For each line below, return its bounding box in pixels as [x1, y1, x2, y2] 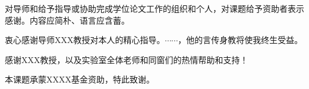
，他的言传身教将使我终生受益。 [178, 34, 303, 46]
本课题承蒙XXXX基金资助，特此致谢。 [5, 73, 154, 85]
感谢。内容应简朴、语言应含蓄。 [5, 14, 130, 26]
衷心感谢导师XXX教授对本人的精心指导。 [5, 34, 165, 46]
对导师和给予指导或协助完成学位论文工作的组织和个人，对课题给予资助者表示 [5, 2, 304, 14]
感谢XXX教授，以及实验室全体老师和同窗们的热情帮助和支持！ [5, 53, 248, 65]
